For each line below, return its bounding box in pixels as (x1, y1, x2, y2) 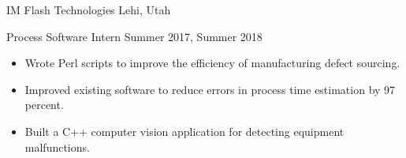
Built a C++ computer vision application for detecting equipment (24, 122, 345, 139)
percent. (24, 96, 64, 113)
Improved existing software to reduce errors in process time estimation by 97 (24, 81, 396, 97)
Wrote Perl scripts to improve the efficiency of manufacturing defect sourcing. (24, 55, 400, 71)
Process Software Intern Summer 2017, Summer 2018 (6, 28, 263, 44)
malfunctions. (24, 138, 90, 155)
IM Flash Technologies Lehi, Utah (6, 2, 171, 17)
